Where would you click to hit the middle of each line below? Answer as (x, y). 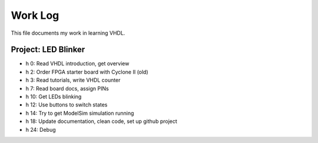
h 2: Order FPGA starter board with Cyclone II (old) (87, 72)
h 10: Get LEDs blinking (54, 97)
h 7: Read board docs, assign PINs (67, 88)
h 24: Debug (41, 129)
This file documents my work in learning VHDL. (68, 33)
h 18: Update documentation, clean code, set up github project (102, 121)
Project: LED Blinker (48, 50)
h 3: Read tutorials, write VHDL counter (73, 80)
